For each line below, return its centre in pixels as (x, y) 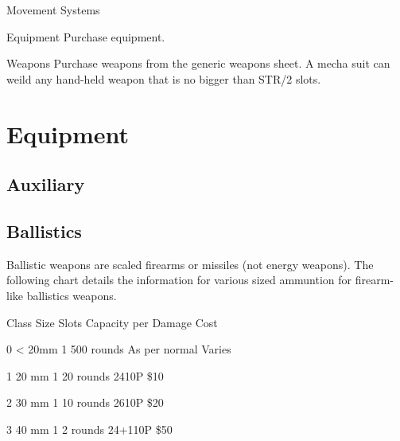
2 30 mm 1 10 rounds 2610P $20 (85, 402)
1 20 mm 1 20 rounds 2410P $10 (85, 375)
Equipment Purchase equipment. (86, 36)
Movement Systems (53, 10)
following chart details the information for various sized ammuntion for (179, 280)
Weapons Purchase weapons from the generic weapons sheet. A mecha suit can (198, 63)
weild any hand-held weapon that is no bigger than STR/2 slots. (164, 78)
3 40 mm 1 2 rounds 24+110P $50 (89, 429)
